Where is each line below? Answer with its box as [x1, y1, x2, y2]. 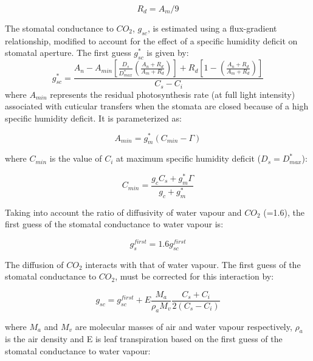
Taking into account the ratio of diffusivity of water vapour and [5, 205, 242, 218]
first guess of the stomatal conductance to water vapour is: [5, 218, 224, 230]
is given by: [146, 46, 189, 59]
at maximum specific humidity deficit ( [115, 152, 261, 165]
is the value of [49, 152, 102, 165]
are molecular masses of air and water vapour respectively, [75, 320, 292, 332]
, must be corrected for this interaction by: [115, 270, 274, 283]
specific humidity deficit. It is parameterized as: [5, 111, 182, 124]
